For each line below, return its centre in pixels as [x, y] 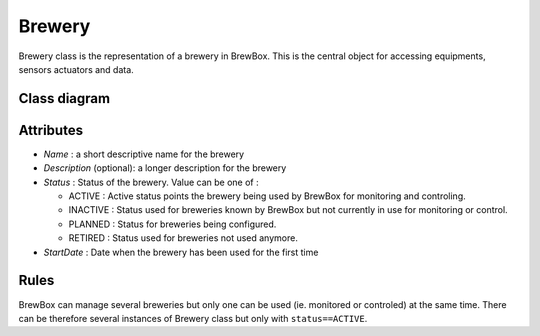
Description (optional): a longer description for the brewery [165, 168]
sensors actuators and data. [76, 69]
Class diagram [64, 98]
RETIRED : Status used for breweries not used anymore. [183, 238]
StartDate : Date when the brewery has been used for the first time [181, 252]
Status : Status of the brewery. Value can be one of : [151, 182]
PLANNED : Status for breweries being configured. [172, 224]
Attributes [51, 130]
